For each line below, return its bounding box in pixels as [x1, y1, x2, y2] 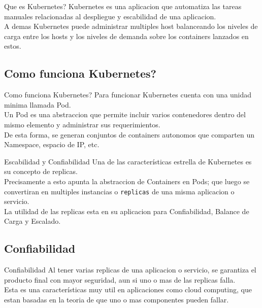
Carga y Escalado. [4, 216, 61, 226]
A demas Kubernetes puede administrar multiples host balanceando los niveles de [4, 21, 258, 31]
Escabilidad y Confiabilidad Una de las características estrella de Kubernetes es [4, 156, 252, 166]
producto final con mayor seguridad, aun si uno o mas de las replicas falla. [4, 274, 236, 285]
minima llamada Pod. [4, 99, 71, 110]
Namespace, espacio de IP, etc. [4, 139, 100, 150]
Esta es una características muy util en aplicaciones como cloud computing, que [4, 284, 252, 295]
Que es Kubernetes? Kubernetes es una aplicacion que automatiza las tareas [4, 1, 242, 11]
